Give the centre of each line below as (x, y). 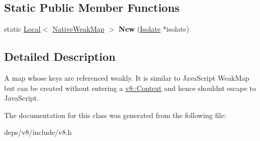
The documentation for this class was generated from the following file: (115, 115)
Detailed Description (60, 56)
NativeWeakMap (78, 29)
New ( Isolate (140, 29)
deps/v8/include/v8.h (38, 132)
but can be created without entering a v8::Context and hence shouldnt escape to (130, 88)
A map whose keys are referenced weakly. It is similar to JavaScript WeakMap (127, 78)
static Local (22, 29)
